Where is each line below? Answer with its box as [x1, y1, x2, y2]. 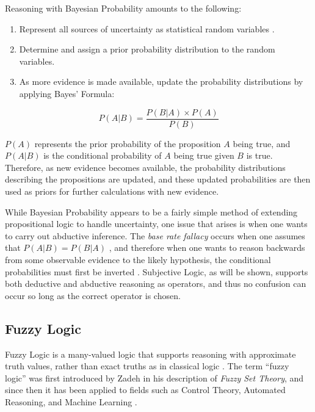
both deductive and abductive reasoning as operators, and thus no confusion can [5, 277, 306, 290]
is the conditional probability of [43, 149, 162, 162]
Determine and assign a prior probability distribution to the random [19, 43, 275, 56]
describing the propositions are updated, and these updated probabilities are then [5, 173, 311, 186]
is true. [246, 149, 273, 162]
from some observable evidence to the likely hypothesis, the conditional [5, 253, 271, 266]
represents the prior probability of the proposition [34, 137, 221, 150]
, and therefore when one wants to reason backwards [109, 241, 305, 254]
